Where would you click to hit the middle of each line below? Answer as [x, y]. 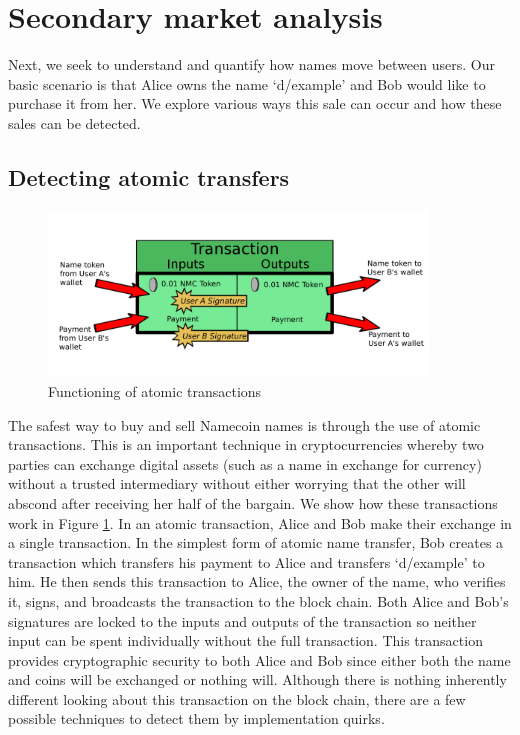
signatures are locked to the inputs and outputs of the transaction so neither [242, 620]
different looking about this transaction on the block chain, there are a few [237, 698]
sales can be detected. [74, 122]
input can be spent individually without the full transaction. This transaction [245, 640]
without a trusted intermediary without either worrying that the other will [237, 483]
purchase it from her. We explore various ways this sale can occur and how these [255, 103]
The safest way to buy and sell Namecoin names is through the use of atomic [244, 424]
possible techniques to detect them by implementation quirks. [196, 718]
